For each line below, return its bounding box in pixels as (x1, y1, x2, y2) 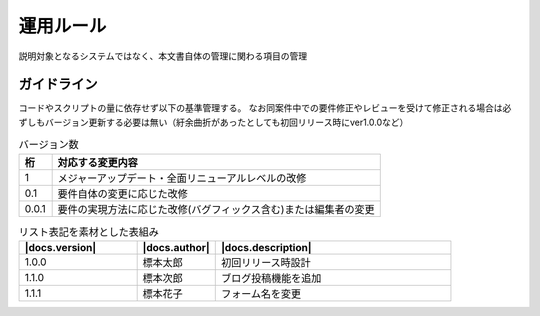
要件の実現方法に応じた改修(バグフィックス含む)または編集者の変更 (57, 202, 375, 216)
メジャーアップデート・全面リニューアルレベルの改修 (57, 171, 307, 185)
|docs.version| (24, 240, 97, 254)
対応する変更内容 (57, 155, 139, 169)
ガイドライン (18, 76, 98, 93)
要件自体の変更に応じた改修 (57, 186, 189, 200)
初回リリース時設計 (220, 255, 312, 269)
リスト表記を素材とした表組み (18, 225, 160, 239)
